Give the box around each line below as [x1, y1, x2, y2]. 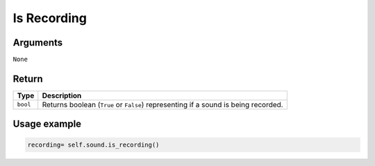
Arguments [12, 37, 63, 48]
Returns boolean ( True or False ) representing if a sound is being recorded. [42, 100, 284, 109]
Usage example [12, 118, 82, 130]
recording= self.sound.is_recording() [27, 140, 160, 149]
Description [42, 91, 82, 100]
